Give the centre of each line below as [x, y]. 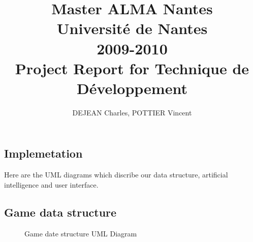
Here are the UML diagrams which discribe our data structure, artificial [116, 175]
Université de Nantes [132, 28]
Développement [132, 88]
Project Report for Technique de [132, 68]
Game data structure [60, 212]
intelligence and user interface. [51, 184]
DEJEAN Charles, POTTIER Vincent [132, 112]
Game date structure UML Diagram [81, 233]
